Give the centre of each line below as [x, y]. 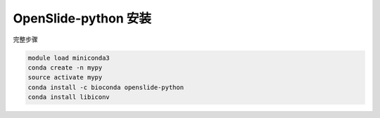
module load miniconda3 [69, 58]
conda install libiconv [69, 97]
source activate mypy [65, 78]
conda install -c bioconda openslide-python [106, 87]
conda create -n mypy [65, 67]
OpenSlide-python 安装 [82, 18]
